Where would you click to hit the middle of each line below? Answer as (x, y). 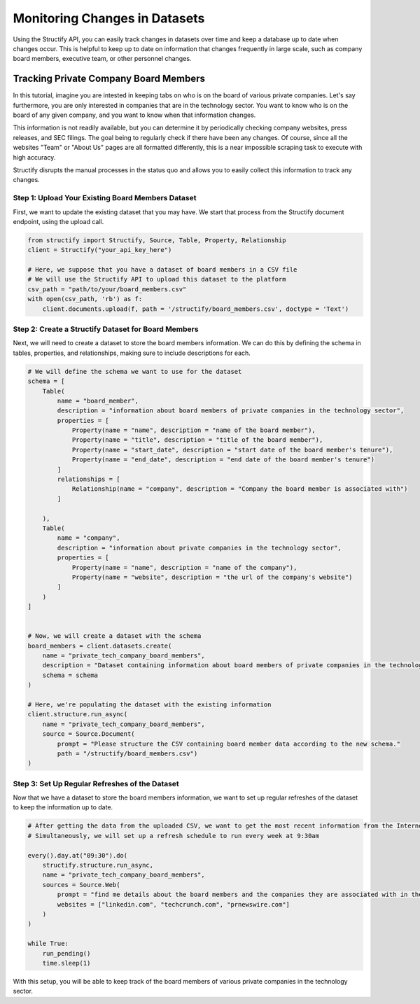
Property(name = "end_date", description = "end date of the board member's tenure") (223, 460)
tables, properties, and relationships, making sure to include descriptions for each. (132, 353)
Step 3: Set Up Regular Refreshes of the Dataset (96, 783)
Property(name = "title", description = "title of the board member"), (197, 440)
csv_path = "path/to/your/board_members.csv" (107, 289)
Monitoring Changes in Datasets (109, 18)
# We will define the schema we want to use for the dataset (135, 371)
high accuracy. (34, 157)
